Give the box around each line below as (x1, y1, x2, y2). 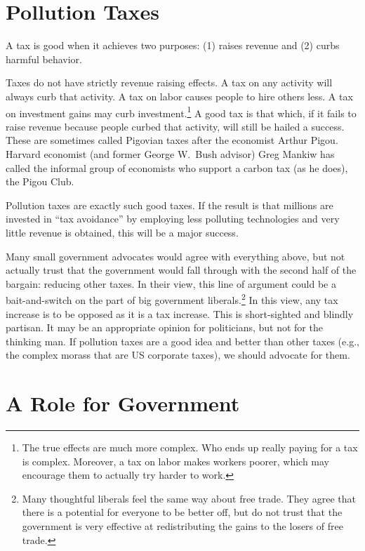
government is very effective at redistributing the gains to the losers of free (22, 519, 343, 533)
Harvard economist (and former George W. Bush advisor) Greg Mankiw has (6, 146, 335, 161)
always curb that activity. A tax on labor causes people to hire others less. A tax (6, 88, 353, 103)
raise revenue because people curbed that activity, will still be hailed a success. (6, 119, 345, 133)
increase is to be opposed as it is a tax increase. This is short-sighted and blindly (6, 306, 354, 321)
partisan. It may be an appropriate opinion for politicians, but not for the (6, 320, 323, 335)
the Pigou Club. (6, 174, 74, 189)
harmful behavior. (6, 51, 83, 66)
